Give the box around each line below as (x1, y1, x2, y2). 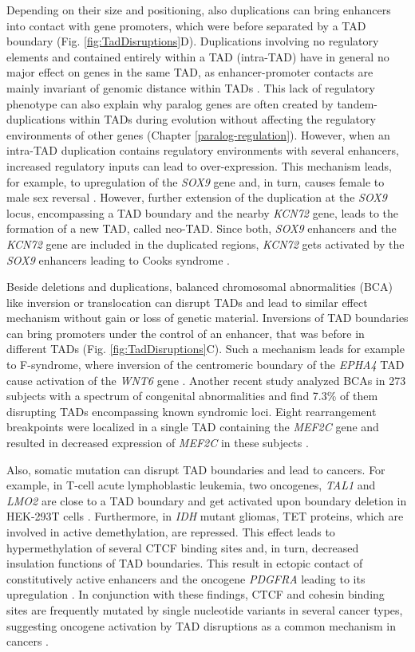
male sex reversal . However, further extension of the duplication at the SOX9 (6, 189, 387, 206)
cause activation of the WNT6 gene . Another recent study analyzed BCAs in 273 (6, 371, 406, 388)
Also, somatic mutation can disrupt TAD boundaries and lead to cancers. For (6, 461, 385, 477)
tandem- (337, 95, 377, 112)
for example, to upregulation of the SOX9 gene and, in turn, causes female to (6, 173, 385, 190)
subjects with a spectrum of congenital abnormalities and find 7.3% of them (6, 387, 378, 404)
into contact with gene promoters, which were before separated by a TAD (6, 17, 366, 33)
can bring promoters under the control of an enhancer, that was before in (6, 324, 365, 341)
